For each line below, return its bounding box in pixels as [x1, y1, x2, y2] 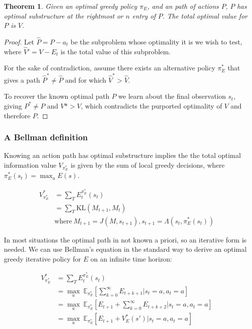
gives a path [4, 74, 40, 85]
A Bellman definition [4, 131, 88, 143]
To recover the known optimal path [4, 91, 110, 101]
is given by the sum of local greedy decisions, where [70, 159, 225, 170]
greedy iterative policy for [4, 253, 81, 263]
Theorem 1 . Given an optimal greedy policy [4, 1, 137, 11]
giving [4, 100, 22, 110]
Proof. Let [4, 37, 34, 46]
